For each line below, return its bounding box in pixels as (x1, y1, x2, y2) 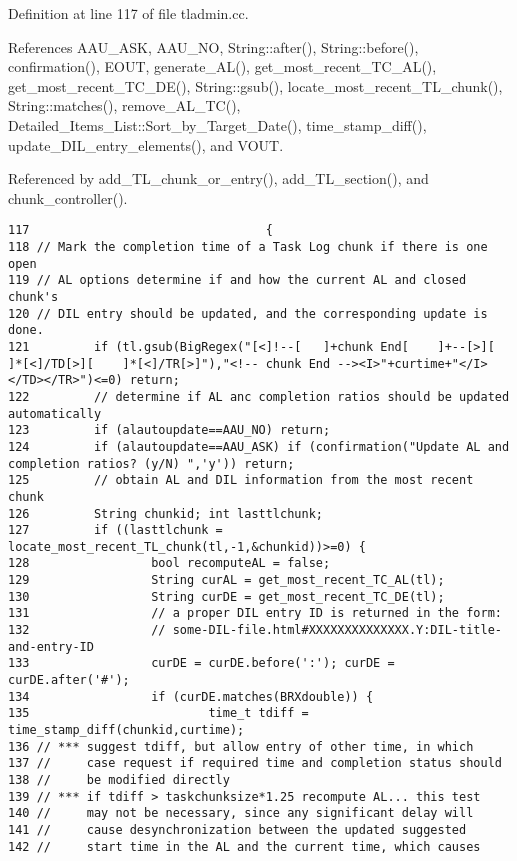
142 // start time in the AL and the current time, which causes (8, 839, 481, 854)
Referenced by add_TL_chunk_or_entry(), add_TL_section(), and (8, 168, 429, 189)
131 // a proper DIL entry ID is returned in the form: (8, 606, 502, 621)
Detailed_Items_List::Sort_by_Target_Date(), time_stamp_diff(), (8, 114, 427, 135)
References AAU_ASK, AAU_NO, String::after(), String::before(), (8, 36, 419, 57)
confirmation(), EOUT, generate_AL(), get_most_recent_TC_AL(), (8, 56, 437, 77)
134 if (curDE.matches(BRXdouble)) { (8, 689, 374, 704)
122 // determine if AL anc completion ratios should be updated (8, 389, 510, 404)
